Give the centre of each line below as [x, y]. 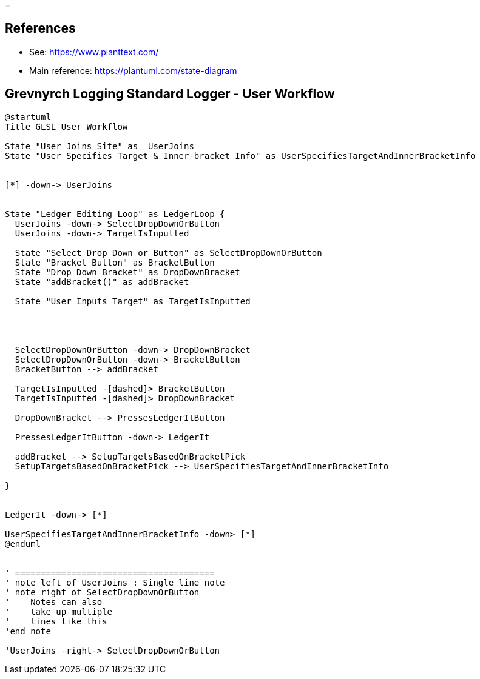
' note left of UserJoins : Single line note [115, 582]
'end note [28, 631]
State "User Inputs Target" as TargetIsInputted [133, 301]
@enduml [23, 544]
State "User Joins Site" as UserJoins [100, 146]
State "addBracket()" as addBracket [102, 282]
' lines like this [56, 621]
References [40, 28]
